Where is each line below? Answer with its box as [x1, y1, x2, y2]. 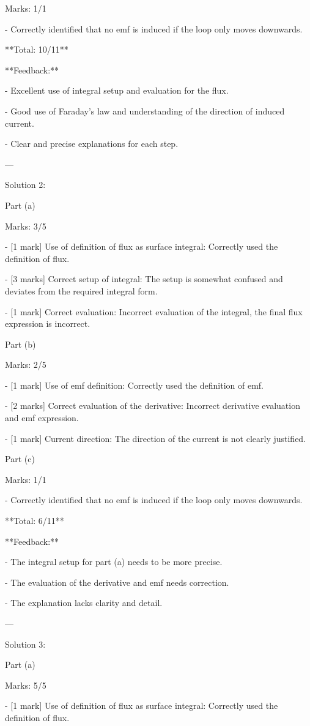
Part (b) [5, 337, 36, 350]
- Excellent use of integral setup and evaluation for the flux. [5, 84, 229, 97]
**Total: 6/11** [5, 514, 64, 527]
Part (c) [5, 452, 35, 465]
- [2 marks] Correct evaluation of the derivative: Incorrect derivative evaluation [5, 399, 300, 412]
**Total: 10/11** [5, 43, 68, 56]
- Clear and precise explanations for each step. [5, 137, 179, 150]
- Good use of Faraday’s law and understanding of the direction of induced [5, 104, 285, 117]
